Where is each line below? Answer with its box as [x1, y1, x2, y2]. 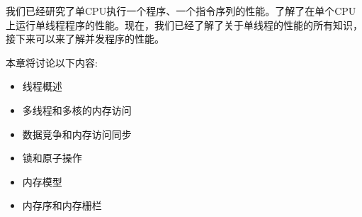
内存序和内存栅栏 [22, 198, 102, 213]
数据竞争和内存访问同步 [22, 126, 132, 141]
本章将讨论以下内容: [6, 55, 98, 69]
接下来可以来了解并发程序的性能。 [6, 31, 164, 46]
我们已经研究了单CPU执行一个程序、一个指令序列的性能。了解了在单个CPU [6, 4, 356, 18]
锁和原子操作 [22, 150, 82, 165]
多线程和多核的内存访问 [22, 102, 132, 117]
